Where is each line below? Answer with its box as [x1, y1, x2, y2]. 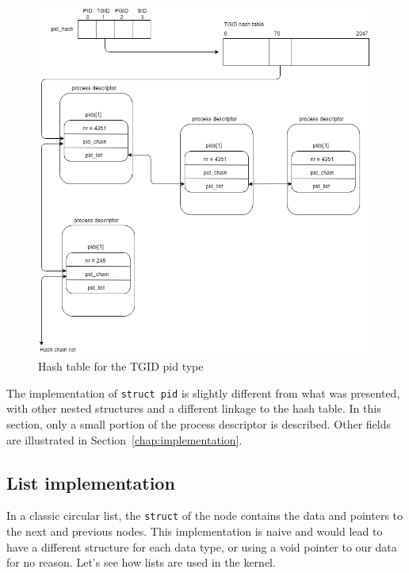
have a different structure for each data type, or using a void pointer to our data [6, 538, 397, 555]
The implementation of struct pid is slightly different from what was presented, [6, 384, 400, 401]
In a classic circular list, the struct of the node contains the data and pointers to [6, 507, 403, 524]
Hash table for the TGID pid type [38, 358, 204, 375]
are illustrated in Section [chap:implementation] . [6, 431, 243, 448]
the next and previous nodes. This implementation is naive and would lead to [6, 522, 383, 539]
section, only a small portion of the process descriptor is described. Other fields [6, 415, 392, 432]
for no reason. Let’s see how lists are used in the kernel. [6, 554, 276, 571]
